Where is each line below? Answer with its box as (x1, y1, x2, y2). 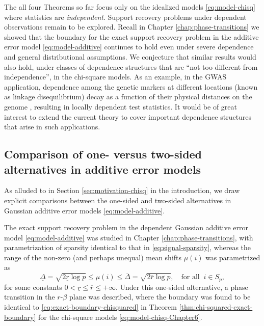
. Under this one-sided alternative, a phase (116, 281, 248, 292)
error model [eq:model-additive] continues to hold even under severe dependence (4, 41, 254, 52)
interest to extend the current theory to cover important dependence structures (4, 111, 252, 122)
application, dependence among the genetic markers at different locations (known (4, 81, 258, 92)
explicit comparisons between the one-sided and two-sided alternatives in (4, 195, 231, 205)
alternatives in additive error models (4, 161, 201, 177)
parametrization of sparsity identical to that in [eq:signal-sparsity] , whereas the (4, 242, 251, 253)
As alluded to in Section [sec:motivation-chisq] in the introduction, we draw (4, 185, 240, 196)
